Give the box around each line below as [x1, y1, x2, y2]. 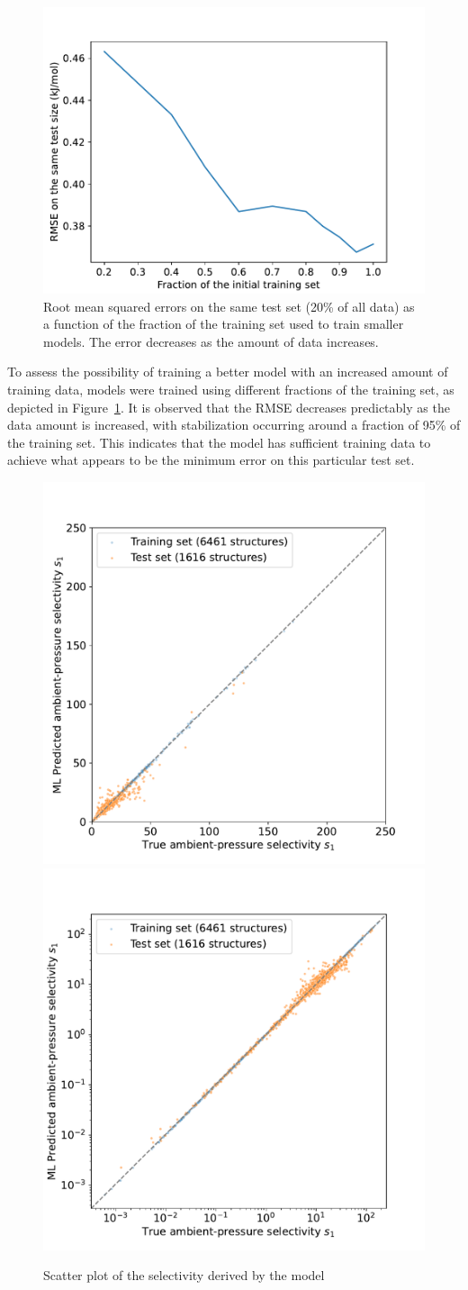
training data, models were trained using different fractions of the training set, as [7, 379, 454, 398]
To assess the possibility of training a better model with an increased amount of [7, 362, 448, 381]
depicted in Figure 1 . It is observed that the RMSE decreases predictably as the [7, 397, 450, 416]
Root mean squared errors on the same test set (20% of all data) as [43, 296, 415, 315]
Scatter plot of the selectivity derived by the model [43, 1266, 325, 1285]
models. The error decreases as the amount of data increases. [43, 332, 379, 350]
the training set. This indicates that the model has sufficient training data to [7, 432, 431, 451]
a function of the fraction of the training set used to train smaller [43, 314, 404, 333]
